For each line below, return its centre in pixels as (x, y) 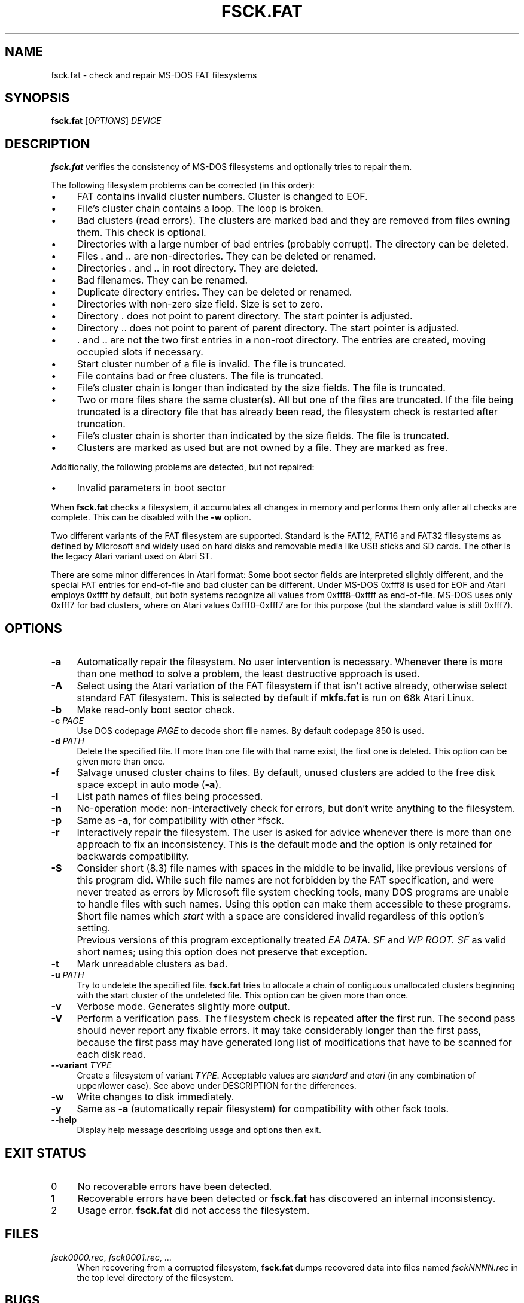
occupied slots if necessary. (140, 352)
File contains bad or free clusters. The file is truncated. (200, 376)
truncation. (101, 424)
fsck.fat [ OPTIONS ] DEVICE (106, 121)
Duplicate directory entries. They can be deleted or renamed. (214, 292)
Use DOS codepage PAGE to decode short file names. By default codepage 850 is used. (251, 731)
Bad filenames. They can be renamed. (162, 280)
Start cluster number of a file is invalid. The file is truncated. (211, 364)
